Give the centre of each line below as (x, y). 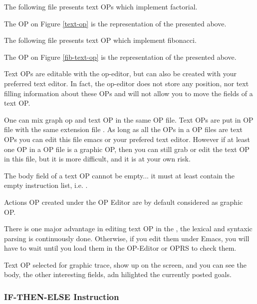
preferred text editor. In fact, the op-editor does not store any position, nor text (127, 83)
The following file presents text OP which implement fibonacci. (100, 40)
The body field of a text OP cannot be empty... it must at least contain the (119, 175)
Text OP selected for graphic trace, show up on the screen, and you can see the (125, 264)
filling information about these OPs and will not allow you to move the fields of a (128, 93)
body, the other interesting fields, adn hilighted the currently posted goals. (118, 274)
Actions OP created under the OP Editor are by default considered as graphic (124, 202)
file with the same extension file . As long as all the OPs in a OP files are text (124, 129)
